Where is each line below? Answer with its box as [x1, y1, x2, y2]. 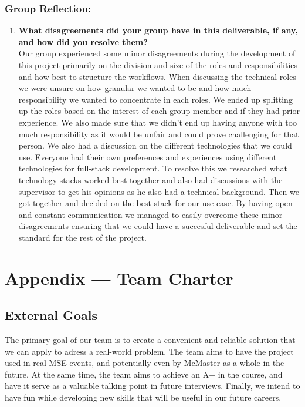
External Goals [5, 306, 97, 324]
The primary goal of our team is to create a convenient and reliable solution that [5, 334, 296, 346]
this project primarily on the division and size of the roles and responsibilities [18, 59, 298, 70]
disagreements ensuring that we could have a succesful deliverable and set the [18, 220, 297, 232]
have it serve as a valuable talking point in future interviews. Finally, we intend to [5, 379, 300, 392]
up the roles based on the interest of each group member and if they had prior [18, 105, 300, 117]
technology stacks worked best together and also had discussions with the [18, 173, 283, 186]
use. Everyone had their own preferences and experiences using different [18, 150, 277, 163]
